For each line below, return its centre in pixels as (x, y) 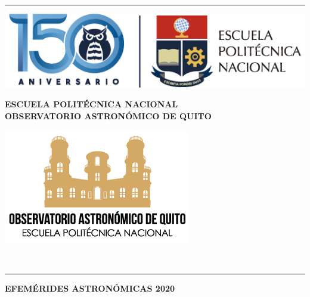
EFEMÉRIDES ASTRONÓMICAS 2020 (90, 288)
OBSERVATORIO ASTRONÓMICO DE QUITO (108, 116)
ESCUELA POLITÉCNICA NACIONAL (92, 104)
